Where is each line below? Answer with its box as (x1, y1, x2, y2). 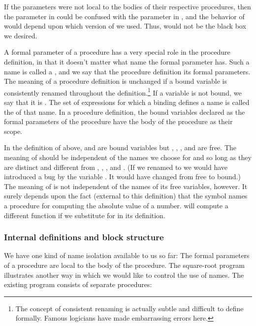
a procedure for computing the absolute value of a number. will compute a (4, 200, 228, 210)
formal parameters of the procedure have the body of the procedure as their (4, 116, 233, 127)
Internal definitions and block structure (4, 231, 164, 243)
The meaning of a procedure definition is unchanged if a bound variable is (4, 76, 227, 86)
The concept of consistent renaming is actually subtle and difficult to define (15, 303, 244, 313)
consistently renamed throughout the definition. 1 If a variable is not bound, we (4, 86, 242, 98)
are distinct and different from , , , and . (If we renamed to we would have (4, 162, 228, 172)
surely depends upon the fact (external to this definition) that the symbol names (4, 191, 248, 201)
